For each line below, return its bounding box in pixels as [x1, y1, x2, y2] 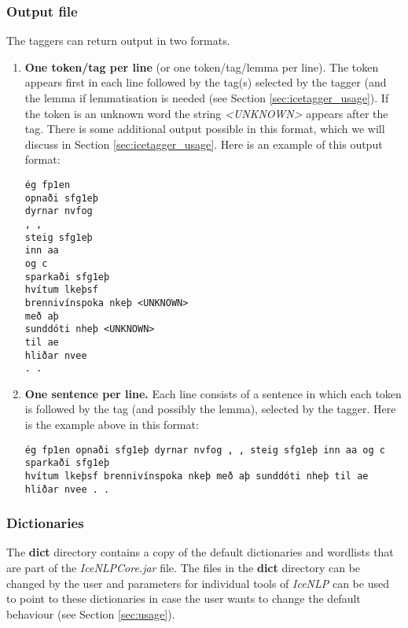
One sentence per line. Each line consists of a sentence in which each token [24, 385, 402, 401]
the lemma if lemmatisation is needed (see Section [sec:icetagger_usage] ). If [24, 90, 389, 105]
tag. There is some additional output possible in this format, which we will [24, 120, 385, 137]
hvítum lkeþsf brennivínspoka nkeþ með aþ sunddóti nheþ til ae [24, 470, 369, 482]
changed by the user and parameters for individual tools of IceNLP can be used [6, 574, 389, 591]
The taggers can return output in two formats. [6, 32, 230, 49]
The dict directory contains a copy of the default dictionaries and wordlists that [6, 544, 394, 560]
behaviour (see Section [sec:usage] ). [6, 605, 175, 622]
